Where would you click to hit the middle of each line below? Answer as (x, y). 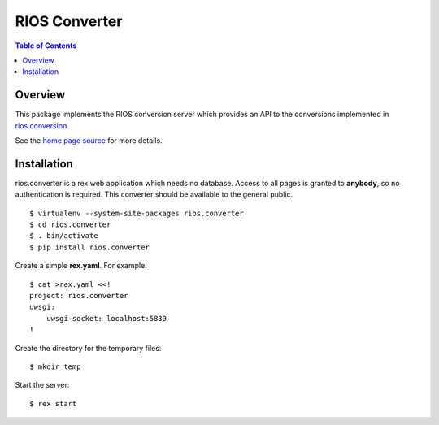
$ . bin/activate (64, 236)
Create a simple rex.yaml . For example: (81, 266)
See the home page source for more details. (89, 141)
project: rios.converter (79, 296)
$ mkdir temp (55, 367)
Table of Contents (46, 46)
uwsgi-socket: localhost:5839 (106, 318)
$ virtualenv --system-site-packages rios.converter (137, 213)
